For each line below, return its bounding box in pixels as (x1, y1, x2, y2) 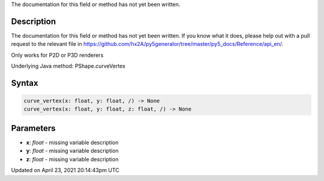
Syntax (11, 78, 38, 88)
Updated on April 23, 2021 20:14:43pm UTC (11, 167, 119, 174)
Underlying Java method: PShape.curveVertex (11, 63, 126, 70)
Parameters (11, 123, 56, 133)
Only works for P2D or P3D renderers (11, 51, 104, 59)
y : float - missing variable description (26, 147, 119, 155)
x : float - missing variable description (26, 139, 119, 146)
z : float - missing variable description (26, 155, 119, 162)
